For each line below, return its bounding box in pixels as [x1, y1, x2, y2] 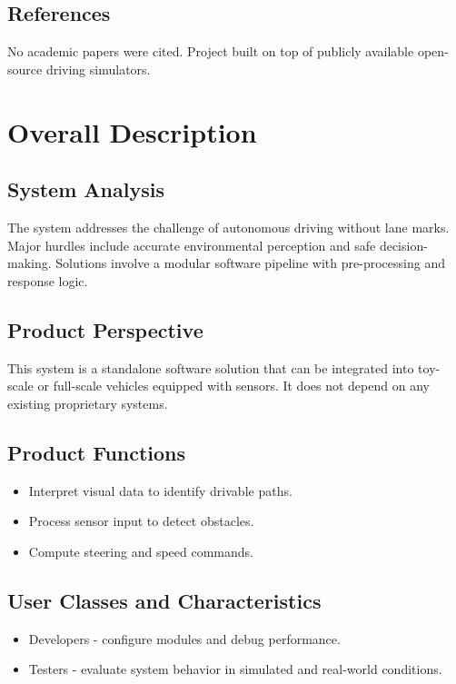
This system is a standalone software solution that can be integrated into [7, 358, 414, 377]
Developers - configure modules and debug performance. [28, 629, 341, 648]
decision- [379, 235, 428, 254]
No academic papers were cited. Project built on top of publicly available [7, 42, 414, 61]
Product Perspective [7, 315, 203, 343]
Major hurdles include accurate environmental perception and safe [7, 235, 376, 254]
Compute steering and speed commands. [28, 541, 253, 560]
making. [7, 253, 52, 273]
